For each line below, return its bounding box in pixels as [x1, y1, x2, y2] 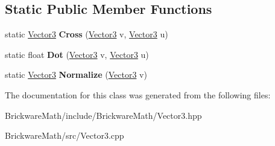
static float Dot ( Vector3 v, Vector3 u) [5, 48, 149, 60]
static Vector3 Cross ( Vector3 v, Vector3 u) [5, 28, 168, 40]
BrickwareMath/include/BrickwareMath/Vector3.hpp [5, 109, 202, 121]
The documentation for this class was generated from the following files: [5, 88, 271, 101]
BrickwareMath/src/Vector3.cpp [5, 129, 124, 142]
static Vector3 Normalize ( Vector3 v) [5, 68, 147, 81]
